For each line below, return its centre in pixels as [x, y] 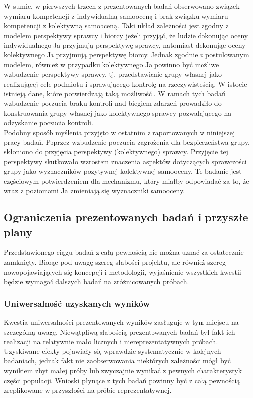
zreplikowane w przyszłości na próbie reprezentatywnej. [88, 390]
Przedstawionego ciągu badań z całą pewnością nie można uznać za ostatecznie [124, 252]
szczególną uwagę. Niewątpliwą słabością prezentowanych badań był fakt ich [120, 331]
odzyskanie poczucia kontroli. [49, 123]
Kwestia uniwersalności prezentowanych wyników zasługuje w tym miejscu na [121, 322]
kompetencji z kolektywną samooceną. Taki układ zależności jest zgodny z [116, 25]
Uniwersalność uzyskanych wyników [77, 303]
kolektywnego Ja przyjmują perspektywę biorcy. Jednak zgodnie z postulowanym [126, 54]
